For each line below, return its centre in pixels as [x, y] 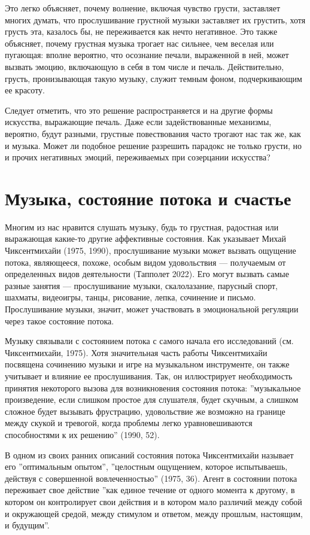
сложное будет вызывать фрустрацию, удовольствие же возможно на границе [145, 411]
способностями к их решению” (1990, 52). [82, 434]
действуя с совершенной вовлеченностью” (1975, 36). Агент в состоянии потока [151, 478]
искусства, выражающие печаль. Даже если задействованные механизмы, [138, 122]
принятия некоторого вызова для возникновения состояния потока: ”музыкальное [153, 387]
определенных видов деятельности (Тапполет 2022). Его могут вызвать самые [147, 274]
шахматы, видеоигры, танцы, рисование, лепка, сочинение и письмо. [130, 297]
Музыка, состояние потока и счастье [148, 198]
